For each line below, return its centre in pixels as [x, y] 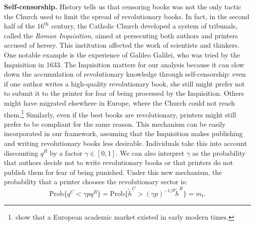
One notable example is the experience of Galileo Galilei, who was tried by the [122, 54]
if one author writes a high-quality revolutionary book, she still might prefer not [125, 83]
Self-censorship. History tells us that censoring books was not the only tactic [123, 6]
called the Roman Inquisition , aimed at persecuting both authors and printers [121, 35]
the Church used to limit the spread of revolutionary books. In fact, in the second [127, 16]
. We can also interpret [150, 153]
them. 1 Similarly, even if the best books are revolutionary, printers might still [120, 113]
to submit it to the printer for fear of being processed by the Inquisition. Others [124, 93]
